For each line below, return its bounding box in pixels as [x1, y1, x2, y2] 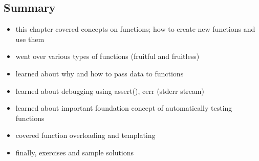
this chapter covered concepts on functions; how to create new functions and [15, 24, 255, 34]
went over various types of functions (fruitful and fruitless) [15, 51, 200, 62]
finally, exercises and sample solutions [15, 147, 134, 157]
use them [15, 33, 45, 44]
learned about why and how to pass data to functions [15, 68, 184, 78]
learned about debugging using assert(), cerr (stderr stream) [15, 85, 204, 96]
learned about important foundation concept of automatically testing [15, 103, 232, 113]
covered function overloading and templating [15, 130, 156, 140]
